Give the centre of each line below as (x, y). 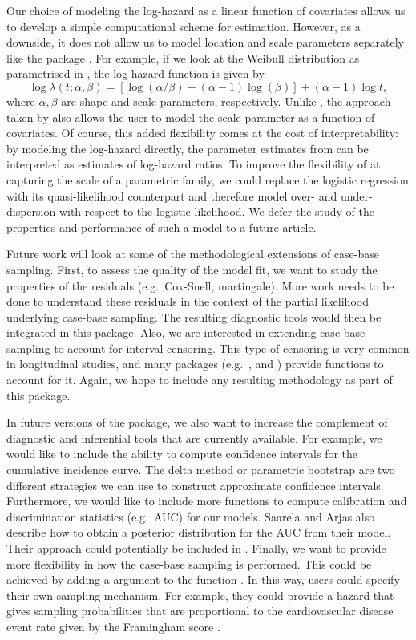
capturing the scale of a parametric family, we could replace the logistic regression (208, 179)
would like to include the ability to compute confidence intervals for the (182, 454)
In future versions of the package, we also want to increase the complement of (197, 422)
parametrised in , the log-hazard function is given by (135, 73)
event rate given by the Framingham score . (113, 626)
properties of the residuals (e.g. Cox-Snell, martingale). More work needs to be (200, 285)
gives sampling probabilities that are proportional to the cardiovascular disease (200, 611)
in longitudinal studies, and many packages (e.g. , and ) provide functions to (195, 364)
